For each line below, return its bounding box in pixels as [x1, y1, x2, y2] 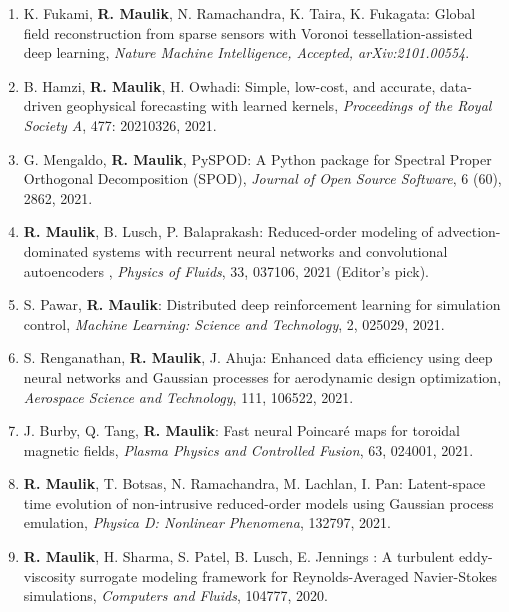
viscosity [23, 565, 76, 586]
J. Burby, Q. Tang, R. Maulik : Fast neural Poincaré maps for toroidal [23, 420, 460, 441]
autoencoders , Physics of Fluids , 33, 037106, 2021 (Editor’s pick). [23, 260, 430, 281]
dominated [23, 240, 89, 261]
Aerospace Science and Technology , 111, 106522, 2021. [23, 386, 354, 407]
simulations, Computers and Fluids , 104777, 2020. [23, 585, 328, 606]
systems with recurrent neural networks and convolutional [93, 240, 448, 261]
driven [23, 95, 62, 116]
